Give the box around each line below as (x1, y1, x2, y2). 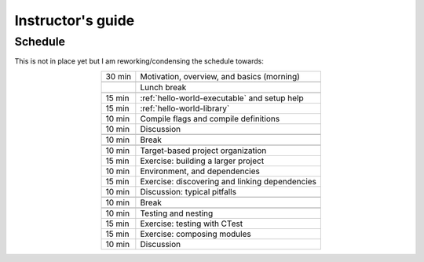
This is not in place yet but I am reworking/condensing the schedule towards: (14, 56, 265, 66)
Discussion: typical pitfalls (140, 186, 237, 197)
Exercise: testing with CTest (140, 218, 243, 229)
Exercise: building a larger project (140, 155, 265, 166)
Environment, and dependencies (140, 166, 261, 176)
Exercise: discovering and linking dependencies (140, 176, 317, 187)
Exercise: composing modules (140, 228, 251, 239)
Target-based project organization (140, 145, 267, 156)
